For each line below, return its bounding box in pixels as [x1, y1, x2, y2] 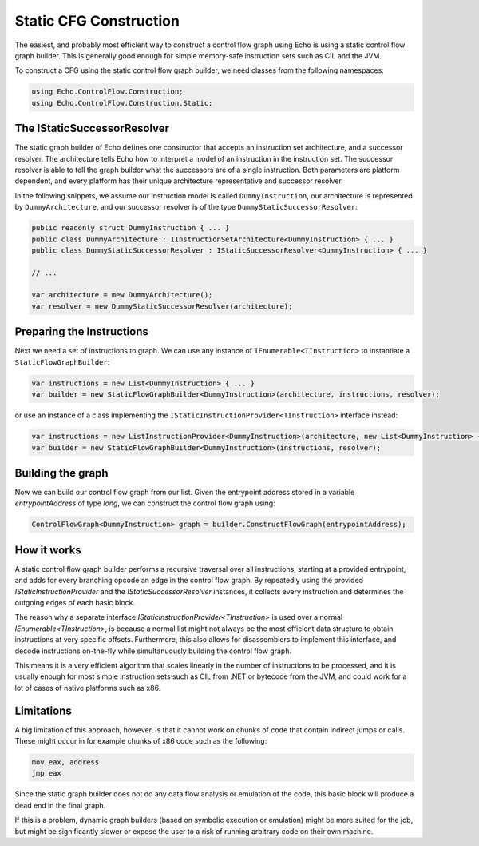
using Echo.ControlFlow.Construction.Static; [31, 98, 213, 107]
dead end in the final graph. [14, 800, 106, 810]
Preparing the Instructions [14, 325, 149, 339]
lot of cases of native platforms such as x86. [14, 683, 161, 692]
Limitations [14, 704, 72, 717]
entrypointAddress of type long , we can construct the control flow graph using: [14, 498, 275, 508]
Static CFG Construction [14, 12, 180, 30]
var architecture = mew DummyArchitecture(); [31, 290, 213, 300]
